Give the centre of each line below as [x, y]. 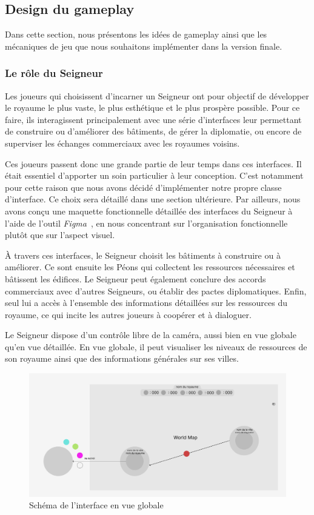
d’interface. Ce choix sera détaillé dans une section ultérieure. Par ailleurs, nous [153, 199]
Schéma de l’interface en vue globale [96, 505]
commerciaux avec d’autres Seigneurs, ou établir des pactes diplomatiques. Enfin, [156, 291]
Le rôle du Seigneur [54, 73]
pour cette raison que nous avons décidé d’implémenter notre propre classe [143, 187]
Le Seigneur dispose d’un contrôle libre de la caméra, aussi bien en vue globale [151, 335]
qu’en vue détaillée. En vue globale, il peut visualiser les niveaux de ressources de [156, 346]
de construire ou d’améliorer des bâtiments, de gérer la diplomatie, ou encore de [153, 131]
